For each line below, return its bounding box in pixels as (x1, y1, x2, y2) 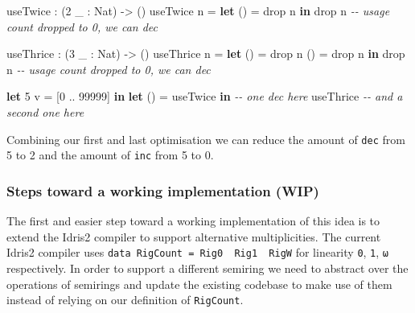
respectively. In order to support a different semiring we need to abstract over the (6, 259, 409, 276)
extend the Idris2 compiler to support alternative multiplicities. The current (6, 228, 381, 245)
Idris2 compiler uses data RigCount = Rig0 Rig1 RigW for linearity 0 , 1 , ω (6, 244, 389, 261)
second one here (6, 103, 84, 120)
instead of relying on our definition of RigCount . (6, 291, 244, 308)
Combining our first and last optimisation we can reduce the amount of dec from (6, 130, 405, 147)
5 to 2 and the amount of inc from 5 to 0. (6, 146, 214, 163)
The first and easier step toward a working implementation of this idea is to (6, 212, 380, 229)
